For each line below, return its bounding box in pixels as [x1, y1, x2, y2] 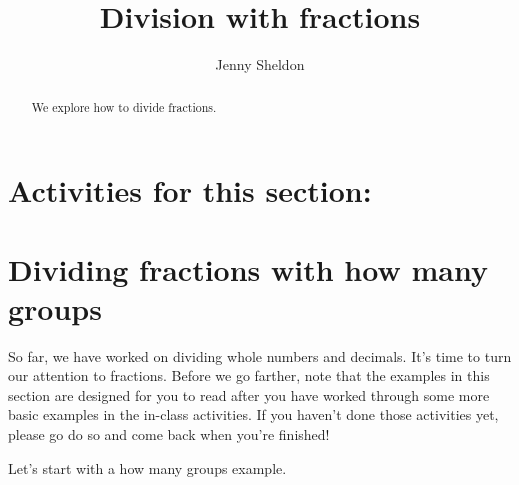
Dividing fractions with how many [8, 248, 488, 289]
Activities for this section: [8, 170, 372, 211]
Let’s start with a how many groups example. [8, 457, 287, 478]
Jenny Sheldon [215, 54, 305, 75]
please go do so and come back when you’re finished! [8, 424, 330, 445]
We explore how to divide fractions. [31, 98, 217, 115]
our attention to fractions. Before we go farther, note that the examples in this [8, 365, 490, 386]
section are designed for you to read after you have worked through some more [8, 384, 490, 405]
